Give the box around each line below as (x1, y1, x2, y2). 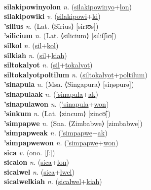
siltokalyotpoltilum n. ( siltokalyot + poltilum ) (4, 69, 148, 79)
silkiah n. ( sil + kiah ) (4, 50, 67, 60)
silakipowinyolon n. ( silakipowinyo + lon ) (4, 1, 132, 11)
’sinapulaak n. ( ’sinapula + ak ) (4, 88, 98, 99)
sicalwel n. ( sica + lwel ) (4, 166, 75, 177)
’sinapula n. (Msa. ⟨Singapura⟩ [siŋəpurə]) (4, 79, 134, 89)
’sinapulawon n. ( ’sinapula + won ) (4, 98, 109, 109)
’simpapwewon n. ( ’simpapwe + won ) (4, 137, 118, 147)
